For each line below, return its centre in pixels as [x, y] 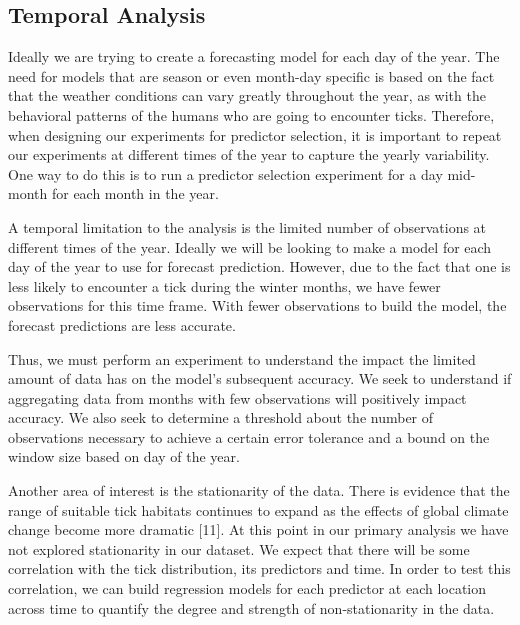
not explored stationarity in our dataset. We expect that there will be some [239, 548]
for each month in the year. [135, 193]
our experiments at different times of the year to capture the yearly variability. [249, 154]
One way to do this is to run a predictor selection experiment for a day [225, 173]
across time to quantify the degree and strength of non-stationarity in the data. [251, 607]
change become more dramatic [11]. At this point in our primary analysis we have [258, 529]
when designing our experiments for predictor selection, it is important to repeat [255, 134]
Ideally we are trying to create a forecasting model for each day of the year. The [254, 56]
